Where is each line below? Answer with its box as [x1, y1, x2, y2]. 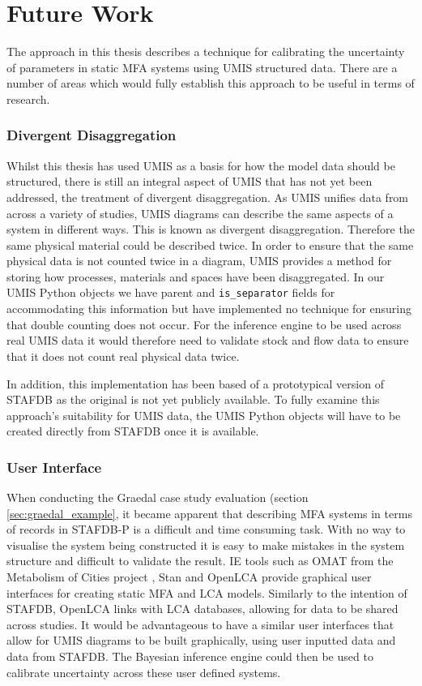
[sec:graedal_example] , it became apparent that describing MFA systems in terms [6, 504, 412, 521]
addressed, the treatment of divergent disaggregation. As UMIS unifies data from [6, 188, 409, 205]
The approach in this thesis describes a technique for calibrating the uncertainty [6, 43, 405, 60]
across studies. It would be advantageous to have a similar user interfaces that [6, 615, 394, 632]
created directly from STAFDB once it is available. [6, 422, 259, 439]
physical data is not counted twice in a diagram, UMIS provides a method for [6, 252, 392, 269]
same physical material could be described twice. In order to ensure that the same [6, 236, 414, 253]
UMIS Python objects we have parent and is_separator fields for [6, 284, 335, 301]
